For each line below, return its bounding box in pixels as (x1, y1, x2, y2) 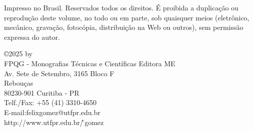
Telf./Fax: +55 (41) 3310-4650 (4, 97, 96, 108)
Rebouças (4, 78, 33, 88)
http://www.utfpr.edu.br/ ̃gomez (4, 117, 104, 127)
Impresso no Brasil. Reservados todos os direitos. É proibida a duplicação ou (4, 2, 238, 12)
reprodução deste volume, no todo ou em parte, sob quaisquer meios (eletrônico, (4, 12, 249, 22)
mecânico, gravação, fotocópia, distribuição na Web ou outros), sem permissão (4, 22, 243, 32)
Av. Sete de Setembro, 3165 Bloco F (4, 68, 114, 78)
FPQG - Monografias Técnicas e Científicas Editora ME (4, 58, 175, 68)
